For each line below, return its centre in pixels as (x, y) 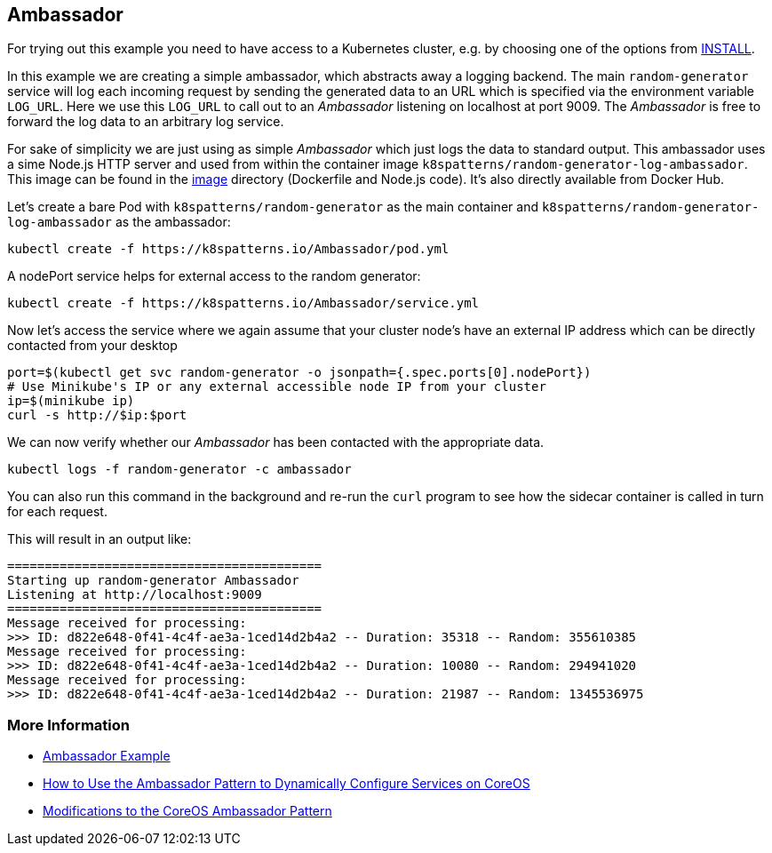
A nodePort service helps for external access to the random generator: (214, 276)
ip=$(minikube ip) (71, 401)
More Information (68, 725)
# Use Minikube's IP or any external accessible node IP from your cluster (277, 387)
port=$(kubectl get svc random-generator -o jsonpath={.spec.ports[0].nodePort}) (299, 373)
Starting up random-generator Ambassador (153, 581)
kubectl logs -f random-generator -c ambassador (179, 470)
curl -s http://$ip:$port (97, 415)
